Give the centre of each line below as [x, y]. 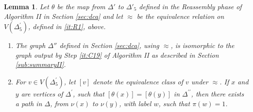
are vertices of [42, 93]
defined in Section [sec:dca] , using [109, 45]
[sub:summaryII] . [41, 64]
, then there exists [218, 93]
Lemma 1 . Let [26, 6]
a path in [29, 103]
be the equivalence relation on [180, 16]
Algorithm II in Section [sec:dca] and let [64, 16]
